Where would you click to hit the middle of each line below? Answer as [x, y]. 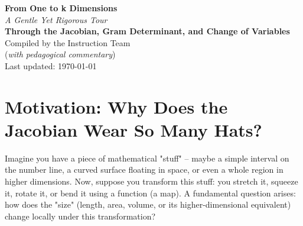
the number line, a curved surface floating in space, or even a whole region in [144, 169]
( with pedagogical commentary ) [60, 54]
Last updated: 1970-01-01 [51, 65]
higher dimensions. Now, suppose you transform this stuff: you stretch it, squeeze [151, 181]
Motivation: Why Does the [116, 106]
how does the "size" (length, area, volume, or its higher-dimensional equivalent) [148, 204]
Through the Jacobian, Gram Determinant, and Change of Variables [147, 31]
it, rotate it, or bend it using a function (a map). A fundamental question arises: [150, 193]
